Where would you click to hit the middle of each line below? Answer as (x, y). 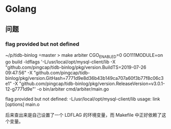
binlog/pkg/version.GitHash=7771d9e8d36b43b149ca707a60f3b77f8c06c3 (84, 78)
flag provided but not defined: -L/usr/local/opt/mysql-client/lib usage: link (83, 99)
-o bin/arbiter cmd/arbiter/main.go (73, 89)
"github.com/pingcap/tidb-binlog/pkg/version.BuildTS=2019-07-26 (76, 67)
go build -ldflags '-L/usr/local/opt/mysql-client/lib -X (60, 61)
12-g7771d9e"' (21, 89)
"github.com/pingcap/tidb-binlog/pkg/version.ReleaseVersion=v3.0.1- (92, 83)
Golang (21, 9)
